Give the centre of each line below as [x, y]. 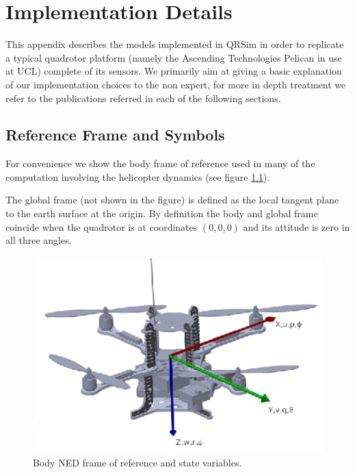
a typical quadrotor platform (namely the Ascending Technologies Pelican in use [174, 57]
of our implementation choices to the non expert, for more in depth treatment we [176, 84]
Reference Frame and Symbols [115, 135]
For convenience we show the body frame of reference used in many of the [160, 163]
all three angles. [39, 240]
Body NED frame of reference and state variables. [137, 463]
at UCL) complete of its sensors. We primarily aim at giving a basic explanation [174, 71]
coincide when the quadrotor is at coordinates [102, 226]
